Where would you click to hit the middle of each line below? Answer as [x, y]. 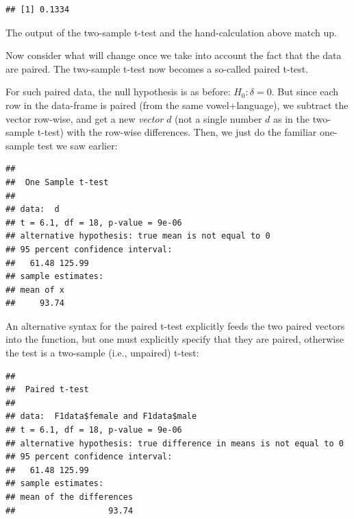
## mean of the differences [69, 497]
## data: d [33, 209]
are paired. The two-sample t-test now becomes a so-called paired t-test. [157, 68]
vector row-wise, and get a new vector [85, 118]
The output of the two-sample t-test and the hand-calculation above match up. [171, 32]
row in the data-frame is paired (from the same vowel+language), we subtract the [177, 105]
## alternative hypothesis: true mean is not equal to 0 [138, 236]
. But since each [305, 92]
